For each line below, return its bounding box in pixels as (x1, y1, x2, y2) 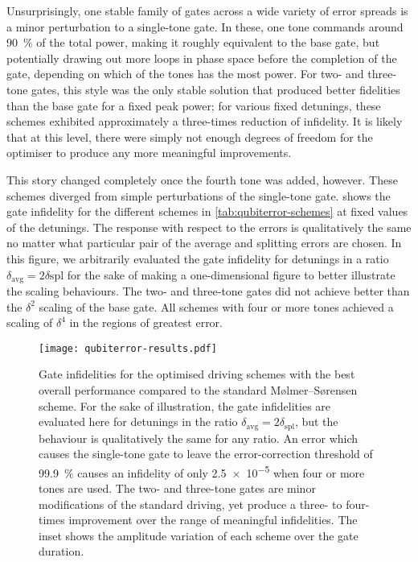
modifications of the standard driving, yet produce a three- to (39, 495, 342, 512)
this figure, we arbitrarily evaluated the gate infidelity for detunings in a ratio (6, 250, 389, 267)
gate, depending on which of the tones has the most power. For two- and (6, 65, 364, 82)
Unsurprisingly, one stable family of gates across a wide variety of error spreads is (6, 2, 408, 19)
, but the (294, 413, 338, 430)
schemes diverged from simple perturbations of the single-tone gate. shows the (6, 187, 391, 204)
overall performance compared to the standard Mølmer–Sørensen (39, 381, 358, 398)
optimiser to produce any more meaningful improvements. (6, 144, 292, 161)
